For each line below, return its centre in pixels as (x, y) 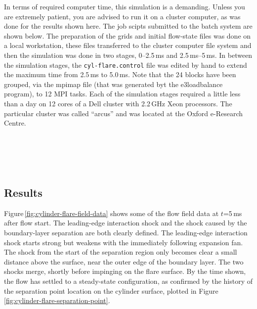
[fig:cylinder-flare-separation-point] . (57, 300)
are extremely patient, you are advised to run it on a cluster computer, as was (122, 16)
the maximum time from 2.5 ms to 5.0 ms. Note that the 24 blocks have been (120, 74)
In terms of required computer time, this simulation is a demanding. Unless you (125, 6)
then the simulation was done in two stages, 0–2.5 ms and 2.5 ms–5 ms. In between (128, 55)
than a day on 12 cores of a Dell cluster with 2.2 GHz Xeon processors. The (118, 103)
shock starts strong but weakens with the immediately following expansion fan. (124, 242)
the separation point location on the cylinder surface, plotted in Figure (111, 290)
